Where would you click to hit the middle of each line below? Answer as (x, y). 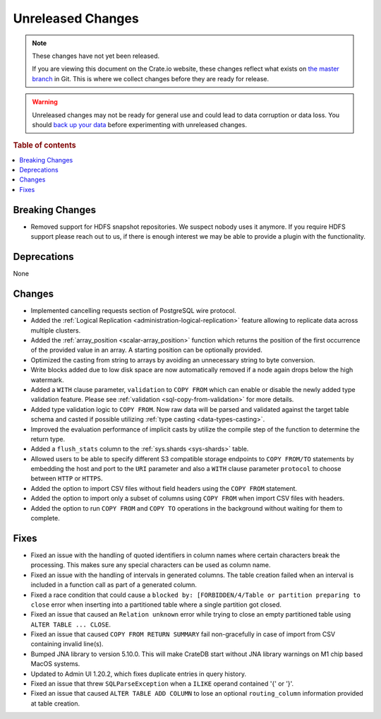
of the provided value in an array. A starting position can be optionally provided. (146, 350)
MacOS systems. (55, 664)
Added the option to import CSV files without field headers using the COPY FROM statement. (164, 488)
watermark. (47, 380)
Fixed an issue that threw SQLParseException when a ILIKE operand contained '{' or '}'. (162, 684)
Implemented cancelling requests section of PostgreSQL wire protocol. (133, 310)
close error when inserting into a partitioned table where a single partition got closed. (156, 605)
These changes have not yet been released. (96, 56)
